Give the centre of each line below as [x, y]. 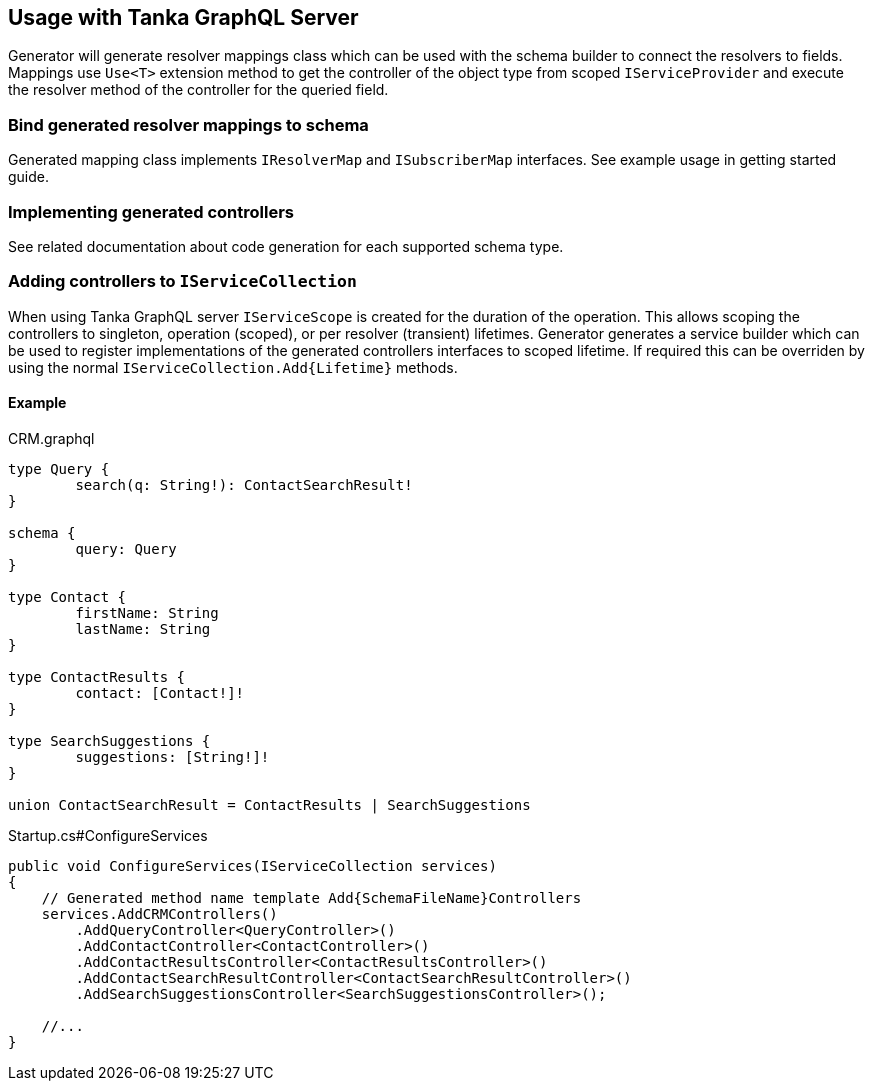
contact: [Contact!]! [160, 692]
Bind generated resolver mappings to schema [188, 124]
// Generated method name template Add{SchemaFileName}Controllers [311, 897]
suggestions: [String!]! [172, 756]
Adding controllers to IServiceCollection [182, 281]
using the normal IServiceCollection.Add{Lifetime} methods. [233, 367]
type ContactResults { [97, 676]
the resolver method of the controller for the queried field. [198, 90]
